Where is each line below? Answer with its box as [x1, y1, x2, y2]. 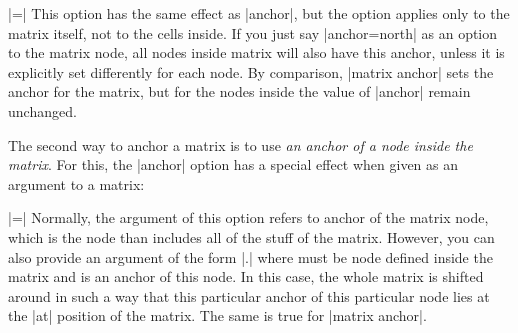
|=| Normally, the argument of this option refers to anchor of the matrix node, [8, 207, 489, 228]
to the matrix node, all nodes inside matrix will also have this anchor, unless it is [8, 42, 505, 63]
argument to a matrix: [8, 173, 145, 194]
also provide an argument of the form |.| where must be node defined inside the [8, 246, 493, 267]
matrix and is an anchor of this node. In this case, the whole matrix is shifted [8, 266, 484, 287]
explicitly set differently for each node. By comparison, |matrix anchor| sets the [8, 61, 494, 82]
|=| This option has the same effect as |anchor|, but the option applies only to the [8, 3, 510, 23]
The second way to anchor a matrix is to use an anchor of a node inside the [8, 134, 473, 155]
